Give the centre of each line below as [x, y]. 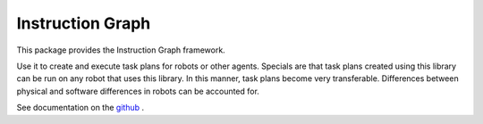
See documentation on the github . [80, 108]
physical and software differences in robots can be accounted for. [138, 91]
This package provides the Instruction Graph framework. [121, 50]
